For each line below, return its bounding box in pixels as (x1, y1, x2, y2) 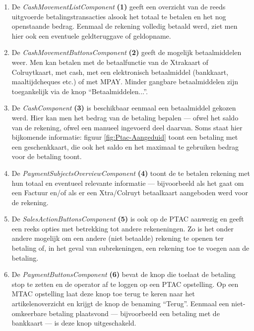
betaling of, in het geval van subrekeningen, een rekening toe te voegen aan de (11, 243, 250, 253)
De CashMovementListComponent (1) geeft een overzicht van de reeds (11, 1, 226, 11)
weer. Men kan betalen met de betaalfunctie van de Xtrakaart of (11, 56, 208, 67)
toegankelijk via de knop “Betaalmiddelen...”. (11, 86, 148, 96)
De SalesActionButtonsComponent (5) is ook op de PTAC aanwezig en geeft (11, 214, 244, 224)
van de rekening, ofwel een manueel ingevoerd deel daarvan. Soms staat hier (11, 122, 243, 132)
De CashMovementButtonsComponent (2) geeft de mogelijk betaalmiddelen (11, 47, 242, 57)
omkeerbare (11, 308, 47, 318)
